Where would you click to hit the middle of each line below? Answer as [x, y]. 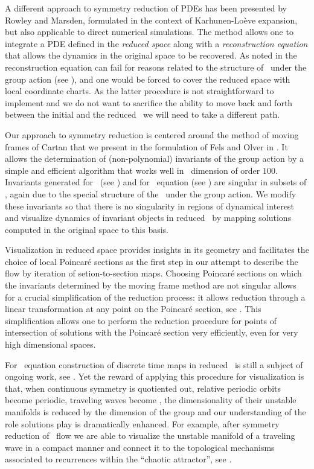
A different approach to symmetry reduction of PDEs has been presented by [146, 8]
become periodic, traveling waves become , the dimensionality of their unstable [151, 400]
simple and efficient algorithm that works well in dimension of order [133, 170]
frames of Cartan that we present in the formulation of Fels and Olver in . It [146, 146]
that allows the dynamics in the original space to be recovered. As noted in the [151, 55]
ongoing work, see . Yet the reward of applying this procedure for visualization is [155, 376]
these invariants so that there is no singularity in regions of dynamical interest [150, 206]
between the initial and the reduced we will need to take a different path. [143, 114]
